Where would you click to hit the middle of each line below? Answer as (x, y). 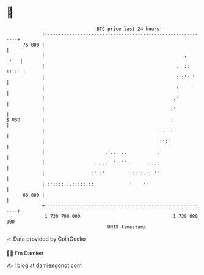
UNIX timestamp (127, 227)
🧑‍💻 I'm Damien (25, 253)
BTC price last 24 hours (128, 29)
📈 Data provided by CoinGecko (46, 239)
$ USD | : (90, 120)
